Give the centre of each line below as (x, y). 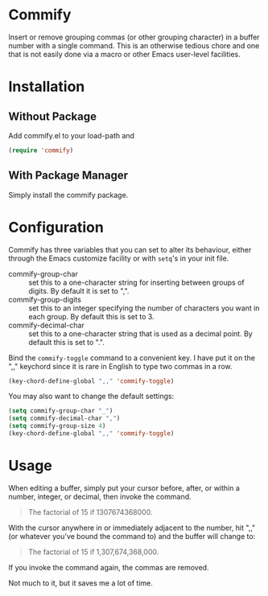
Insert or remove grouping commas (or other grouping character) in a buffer (134, 37)
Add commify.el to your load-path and (72, 135)
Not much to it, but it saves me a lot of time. (80, 583)
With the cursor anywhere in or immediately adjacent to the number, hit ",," (132, 528)
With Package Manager (68, 176)
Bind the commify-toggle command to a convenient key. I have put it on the (132, 358)
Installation (47, 87)
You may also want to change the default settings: (91, 397)
